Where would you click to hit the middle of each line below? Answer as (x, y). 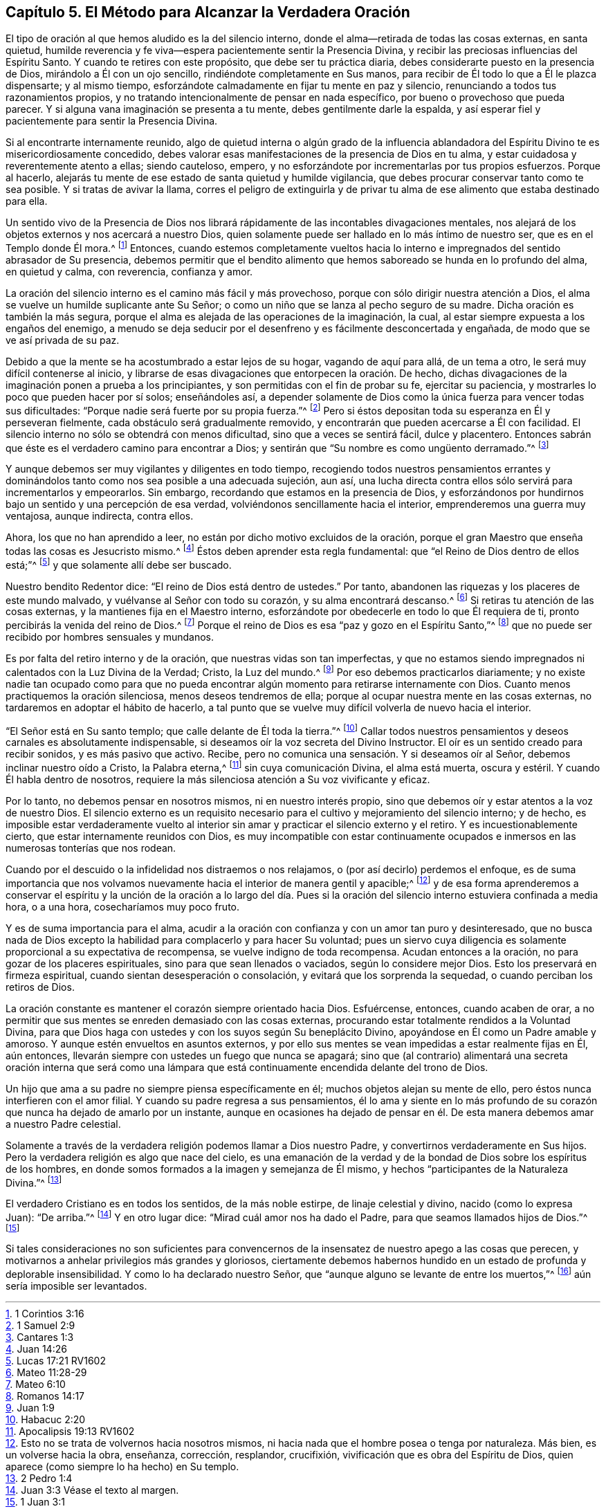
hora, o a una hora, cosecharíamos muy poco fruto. (123, 906)
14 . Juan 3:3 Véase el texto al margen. (92, 1490)
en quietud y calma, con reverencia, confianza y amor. (129, 272)
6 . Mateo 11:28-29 (46, 1372)
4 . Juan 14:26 (36, 1348)
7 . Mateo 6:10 (36, 1384)
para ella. (27, 201)
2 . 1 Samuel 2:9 (40, 1325)
